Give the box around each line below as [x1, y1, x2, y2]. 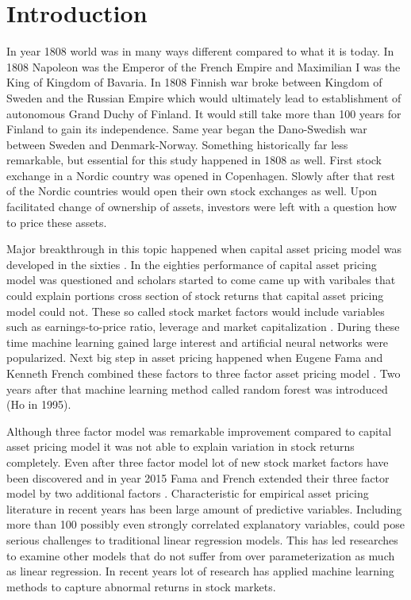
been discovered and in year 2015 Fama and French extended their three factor [6, 469, 390, 486]
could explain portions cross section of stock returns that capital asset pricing [6, 287, 384, 304]
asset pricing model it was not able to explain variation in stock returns [6, 438, 355, 455]
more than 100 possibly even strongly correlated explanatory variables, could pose [6, 516, 405, 533]
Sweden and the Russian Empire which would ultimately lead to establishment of [6, 89, 401, 106]
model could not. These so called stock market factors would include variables [6, 302, 385, 319]
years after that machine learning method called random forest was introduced [6, 380, 388, 397]
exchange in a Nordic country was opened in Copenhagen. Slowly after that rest [6, 167, 395, 183]
